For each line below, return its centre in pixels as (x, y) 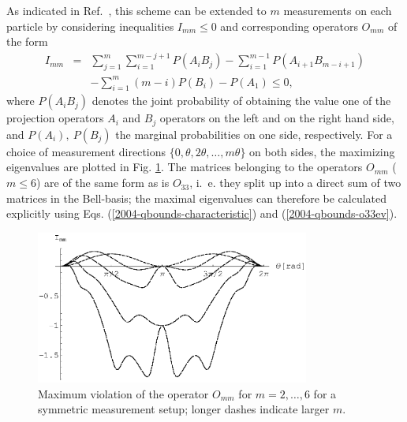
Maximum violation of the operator (123, 393)
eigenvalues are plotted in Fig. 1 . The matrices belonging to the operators (185, 167)
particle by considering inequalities (90, 26)
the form (27, 41)
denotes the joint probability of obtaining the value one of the (241, 101)
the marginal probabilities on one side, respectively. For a (254, 134)
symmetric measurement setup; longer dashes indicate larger (184, 409)
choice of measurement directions (86, 151)
